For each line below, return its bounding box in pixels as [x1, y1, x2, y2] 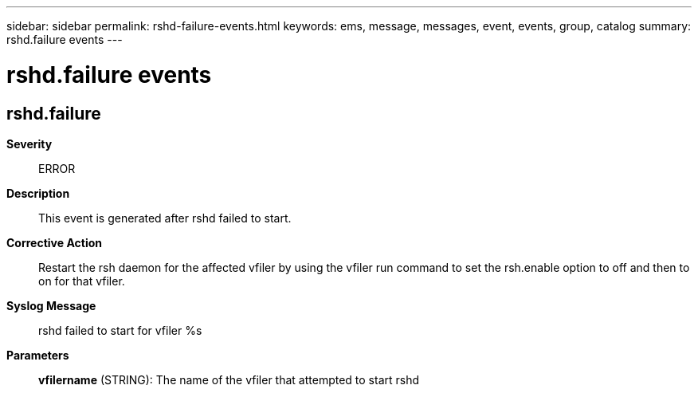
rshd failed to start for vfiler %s [38, 323, 202, 337]
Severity [6, 136, 53, 151]
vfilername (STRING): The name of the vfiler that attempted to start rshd [38, 372, 420, 387]
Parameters [6, 348, 69, 362]
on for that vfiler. [38, 273, 125, 288]
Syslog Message [6, 298, 96, 312]
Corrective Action [6, 235, 102, 250]
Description [6, 186, 70, 200]
